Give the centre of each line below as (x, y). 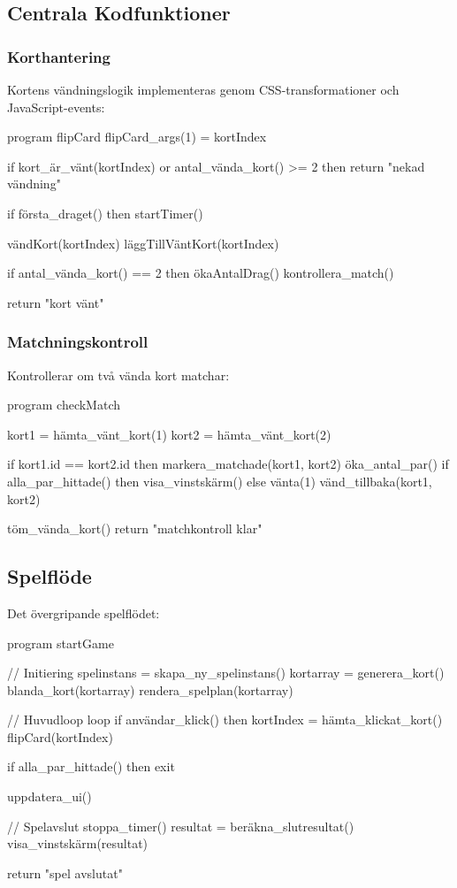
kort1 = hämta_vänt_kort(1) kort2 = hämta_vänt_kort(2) (169, 434)
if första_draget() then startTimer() (105, 213)
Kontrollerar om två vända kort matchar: (118, 375)
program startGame (61, 643)
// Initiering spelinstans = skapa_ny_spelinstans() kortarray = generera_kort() (226, 673)
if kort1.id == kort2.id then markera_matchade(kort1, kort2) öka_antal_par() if (228, 464)
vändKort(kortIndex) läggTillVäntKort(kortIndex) (143, 243)
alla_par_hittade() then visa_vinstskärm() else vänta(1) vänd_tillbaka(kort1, (220, 481)
